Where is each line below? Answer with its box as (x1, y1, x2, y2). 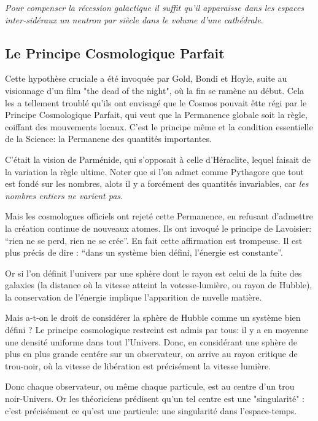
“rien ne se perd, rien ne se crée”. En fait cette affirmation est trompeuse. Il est (5, 234, 303, 246)
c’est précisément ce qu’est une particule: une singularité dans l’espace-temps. (5, 404, 297, 417)
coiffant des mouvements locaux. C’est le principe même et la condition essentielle (5, 120, 313, 133)
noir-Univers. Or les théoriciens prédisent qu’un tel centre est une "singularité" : (5, 392, 304, 405)
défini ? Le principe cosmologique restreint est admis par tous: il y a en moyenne (5, 323, 308, 336)
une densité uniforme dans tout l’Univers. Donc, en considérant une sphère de (5, 335, 297, 348)
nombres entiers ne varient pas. (5, 189, 123, 202)
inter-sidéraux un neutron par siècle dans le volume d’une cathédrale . (5, 13, 263, 26)
